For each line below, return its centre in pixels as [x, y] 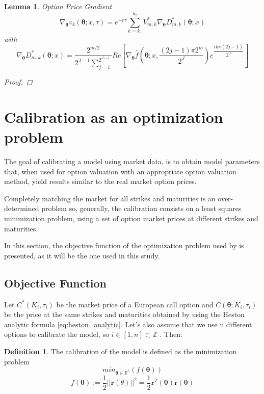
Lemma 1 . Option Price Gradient [58, 6]
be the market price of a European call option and [135, 304]
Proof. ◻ [18, 82]
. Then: [171, 334]
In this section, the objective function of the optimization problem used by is [124, 245]
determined [22, 208]
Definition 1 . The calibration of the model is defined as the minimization [120, 351]
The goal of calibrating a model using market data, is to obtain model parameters [132, 161]
